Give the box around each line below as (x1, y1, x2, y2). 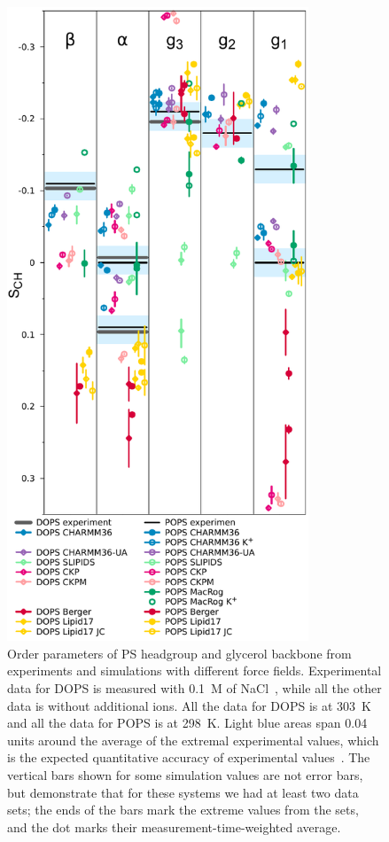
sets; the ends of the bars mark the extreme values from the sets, (7, 800, 359, 819)
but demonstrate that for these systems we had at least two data (7, 783, 359, 801)
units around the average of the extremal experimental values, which (7, 730, 379, 749)
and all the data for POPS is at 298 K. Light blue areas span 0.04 (7, 713, 368, 732)
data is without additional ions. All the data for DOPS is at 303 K (7, 696, 371, 714)
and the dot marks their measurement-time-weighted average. (7, 817, 341, 836)
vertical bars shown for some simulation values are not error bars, (7, 765, 363, 784)
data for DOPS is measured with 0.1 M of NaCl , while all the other (7, 679, 382, 698)
